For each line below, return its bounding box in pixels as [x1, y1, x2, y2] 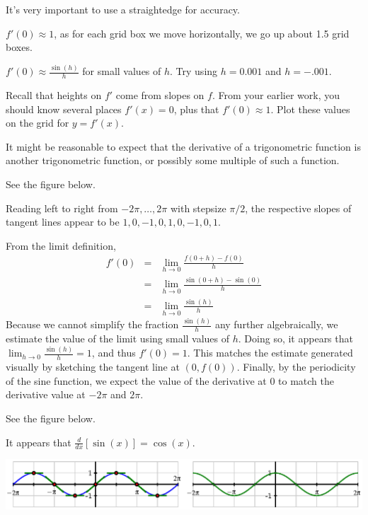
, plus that [173, 101, 219, 116]
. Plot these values [270, 101, 350, 116]
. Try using [170, 64, 218, 79]
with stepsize [170, 200, 226, 215]
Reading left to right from [6, 200, 118, 215]
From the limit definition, [6, 238, 116, 253]
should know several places [6, 101, 122, 116]
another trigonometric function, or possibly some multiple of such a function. [6, 153, 340, 168]
